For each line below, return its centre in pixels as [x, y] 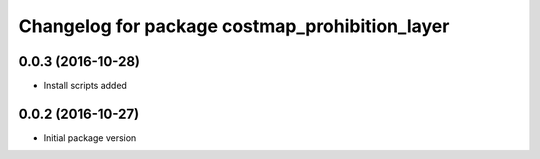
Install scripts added [85, 86]
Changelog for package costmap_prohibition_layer [234, 26]
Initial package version [90, 137]
